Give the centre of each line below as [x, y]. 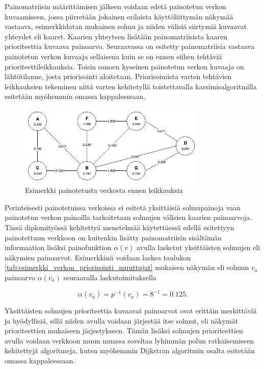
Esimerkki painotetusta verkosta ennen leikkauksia [104, 190]
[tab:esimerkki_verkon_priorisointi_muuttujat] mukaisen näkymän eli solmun [127, 267]
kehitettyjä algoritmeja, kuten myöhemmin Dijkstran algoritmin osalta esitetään [130, 350]
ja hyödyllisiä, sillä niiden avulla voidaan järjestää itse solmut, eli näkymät [122, 320]
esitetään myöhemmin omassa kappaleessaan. [75, 96]
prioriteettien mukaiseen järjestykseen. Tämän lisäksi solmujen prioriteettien [124, 330]
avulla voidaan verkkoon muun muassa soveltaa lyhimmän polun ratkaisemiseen [129, 340]
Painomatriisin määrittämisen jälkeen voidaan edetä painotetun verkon [115, 6]
